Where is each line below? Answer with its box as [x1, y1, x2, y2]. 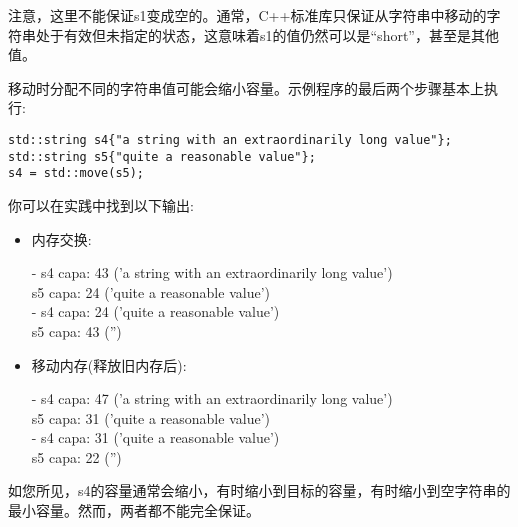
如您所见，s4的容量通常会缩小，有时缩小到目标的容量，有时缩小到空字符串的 [8, 480, 511, 501]
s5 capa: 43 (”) [31, 320, 122, 341]
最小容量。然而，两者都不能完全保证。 [8, 500, 260, 521]
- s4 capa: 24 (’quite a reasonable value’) [31, 301, 280, 322]
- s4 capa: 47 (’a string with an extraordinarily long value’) [31, 388, 393, 409]
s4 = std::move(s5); [8, 166, 145, 181]
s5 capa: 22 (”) [31, 446, 122, 467]
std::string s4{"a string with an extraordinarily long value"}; [8, 132, 452, 147]
